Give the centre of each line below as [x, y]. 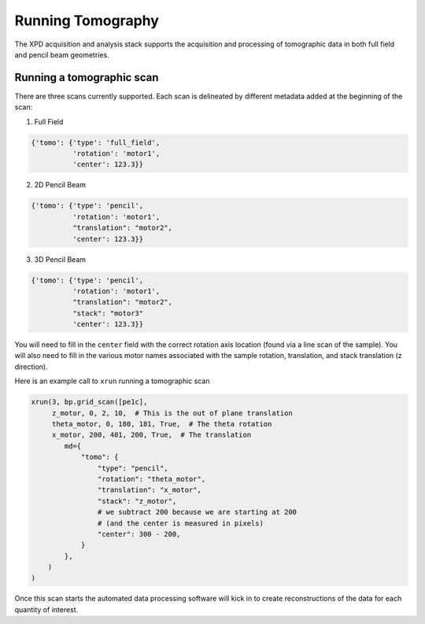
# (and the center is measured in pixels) [180, 523]
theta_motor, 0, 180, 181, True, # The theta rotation [162, 424]
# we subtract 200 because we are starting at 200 [197, 512]
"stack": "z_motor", [137, 501]
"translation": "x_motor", [150, 490]
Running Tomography [87, 20]
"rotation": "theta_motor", [152, 479]
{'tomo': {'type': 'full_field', [96, 142]
